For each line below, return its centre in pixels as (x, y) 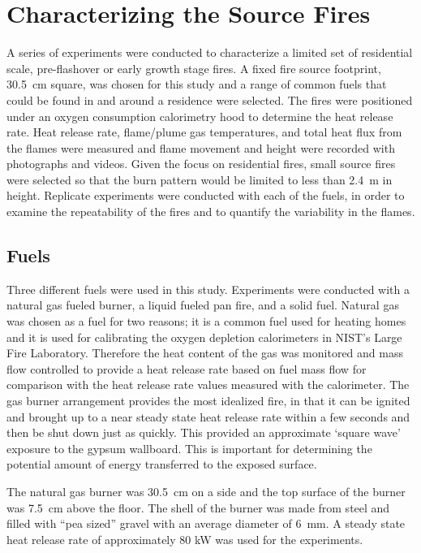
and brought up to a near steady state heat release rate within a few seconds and (208, 416)
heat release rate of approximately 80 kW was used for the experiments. (185, 539)
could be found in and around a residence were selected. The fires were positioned (210, 99)
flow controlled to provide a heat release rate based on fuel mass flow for (187, 368)
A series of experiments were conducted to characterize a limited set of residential (210, 52)
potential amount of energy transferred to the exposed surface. (162, 464)
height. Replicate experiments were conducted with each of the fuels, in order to (206, 195)
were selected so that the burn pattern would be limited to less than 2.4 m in (200, 179)
